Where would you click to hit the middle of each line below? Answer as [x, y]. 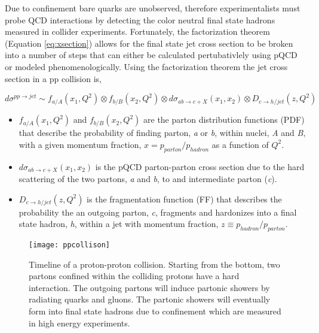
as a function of [240, 144]
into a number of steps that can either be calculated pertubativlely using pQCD [151, 55]
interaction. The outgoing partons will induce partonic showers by [149, 287]
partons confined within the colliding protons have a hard [134, 276]
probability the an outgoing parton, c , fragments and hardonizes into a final [158, 212]
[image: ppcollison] [70, 245]
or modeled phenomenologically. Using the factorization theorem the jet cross [146, 66]
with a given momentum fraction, [80, 144]
